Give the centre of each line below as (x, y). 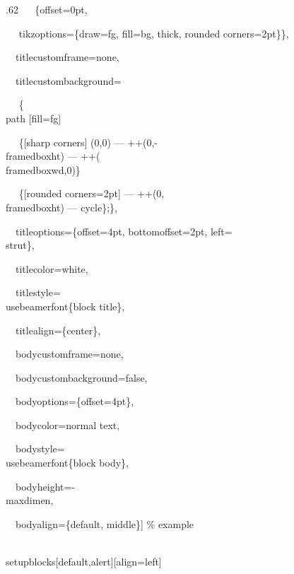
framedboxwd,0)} (43, 169)
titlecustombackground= (68, 80)
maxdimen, (30, 500)
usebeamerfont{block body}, (67, 463)
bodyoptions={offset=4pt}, (75, 401)
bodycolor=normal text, (67, 424)
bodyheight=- (45, 486)
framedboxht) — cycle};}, (61, 207)
